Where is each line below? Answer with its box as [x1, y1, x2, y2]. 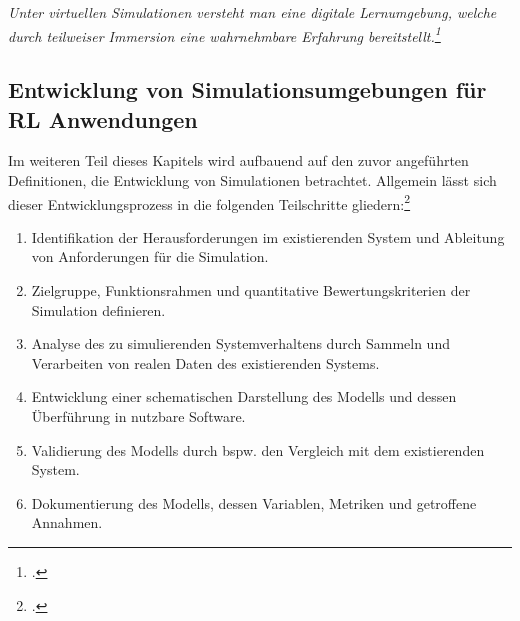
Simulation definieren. [31, 299, 166, 320]
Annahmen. [31, 512, 103, 533]
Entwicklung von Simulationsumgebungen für [8, 74, 487, 105]
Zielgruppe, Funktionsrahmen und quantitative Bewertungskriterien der [31, 280, 471, 301]
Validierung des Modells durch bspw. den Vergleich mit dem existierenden [31, 439, 485, 460]
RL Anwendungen [8, 103, 198, 134]
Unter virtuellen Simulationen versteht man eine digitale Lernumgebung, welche [8, 2, 497, 22]
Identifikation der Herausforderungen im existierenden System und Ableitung [31, 226, 505, 247]
